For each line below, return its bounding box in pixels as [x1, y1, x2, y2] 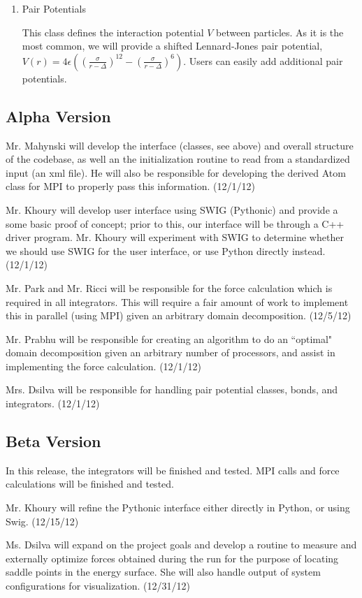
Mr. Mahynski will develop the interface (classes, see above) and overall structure [6, 138, 354, 152]
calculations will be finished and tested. [6, 476, 174, 491]
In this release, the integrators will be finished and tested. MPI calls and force [6, 462, 340, 477]
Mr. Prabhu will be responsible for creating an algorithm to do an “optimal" [6, 331, 333, 346]
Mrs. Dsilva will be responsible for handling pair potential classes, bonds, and [6, 382, 338, 397]
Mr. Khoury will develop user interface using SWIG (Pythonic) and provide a [6, 202, 338, 217]
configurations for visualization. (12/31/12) [6, 578, 190, 593]
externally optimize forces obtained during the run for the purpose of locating [6, 550, 339, 565]
